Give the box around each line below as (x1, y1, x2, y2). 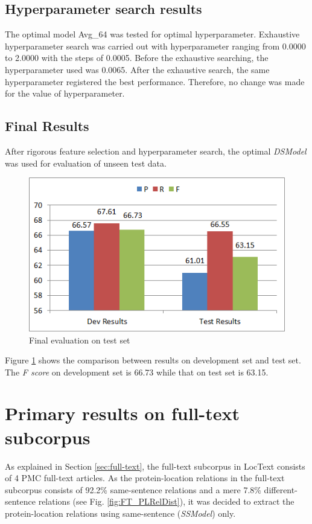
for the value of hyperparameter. (5, 87, 125, 100)
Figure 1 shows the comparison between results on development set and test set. (5, 354, 301, 366)
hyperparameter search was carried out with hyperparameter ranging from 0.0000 (5, 39, 306, 52)
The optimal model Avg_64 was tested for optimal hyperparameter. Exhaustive (5, 28, 300, 40)
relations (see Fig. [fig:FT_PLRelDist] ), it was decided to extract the (38, 495, 294, 508)
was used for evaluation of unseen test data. (5, 156, 167, 169)
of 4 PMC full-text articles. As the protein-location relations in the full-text (5, 471, 285, 484)
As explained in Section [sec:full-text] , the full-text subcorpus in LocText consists (5, 459, 305, 472)
